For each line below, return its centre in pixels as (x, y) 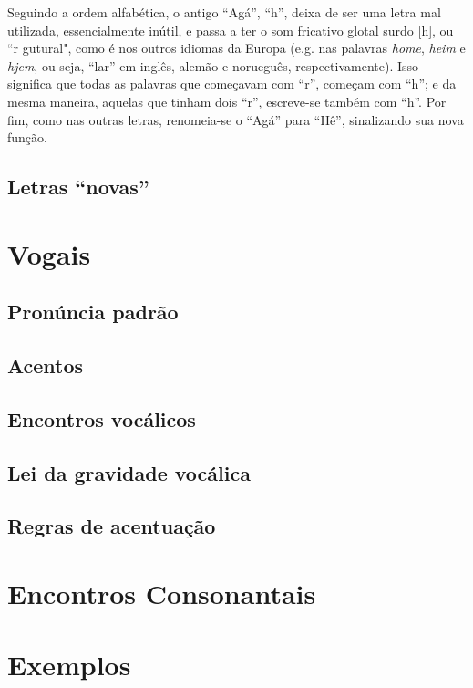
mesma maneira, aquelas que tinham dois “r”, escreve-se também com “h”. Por (227, 101)
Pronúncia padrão (93, 312)
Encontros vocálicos (102, 418)
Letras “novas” (78, 187)
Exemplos (69, 665)
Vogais (49, 253)
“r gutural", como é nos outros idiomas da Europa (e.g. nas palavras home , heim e (236, 48)
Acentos (46, 365)
